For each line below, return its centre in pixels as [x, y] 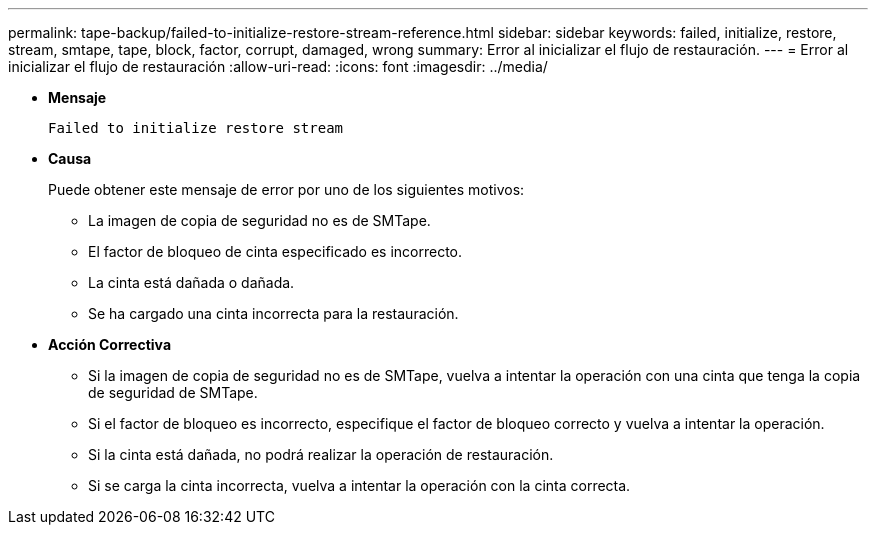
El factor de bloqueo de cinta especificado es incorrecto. [275, 251]
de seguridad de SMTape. [173, 392]
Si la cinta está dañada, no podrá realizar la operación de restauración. [321, 454]
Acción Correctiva [110, 344]
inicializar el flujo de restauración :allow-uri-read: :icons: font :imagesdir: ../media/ [278, 66]
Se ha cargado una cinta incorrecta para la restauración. [273, 313]
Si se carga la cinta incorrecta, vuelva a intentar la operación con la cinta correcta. [359, 485]
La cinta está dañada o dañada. [191, 282]
